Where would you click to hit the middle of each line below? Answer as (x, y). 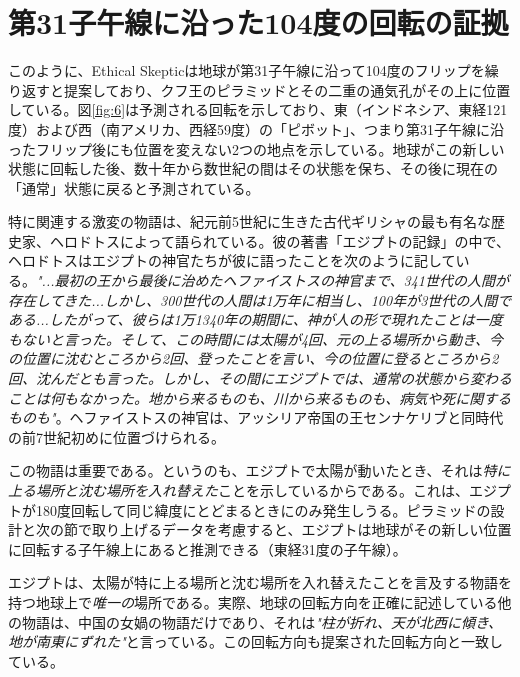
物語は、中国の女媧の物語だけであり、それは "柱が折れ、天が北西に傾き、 (262, 621)
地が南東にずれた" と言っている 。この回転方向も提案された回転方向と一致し (256, 641)
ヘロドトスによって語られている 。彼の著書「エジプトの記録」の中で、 (279, 240)
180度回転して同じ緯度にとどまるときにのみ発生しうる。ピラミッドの (263, 509)
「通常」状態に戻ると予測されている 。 (134, 187)
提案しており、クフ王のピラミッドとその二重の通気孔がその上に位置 (287, 89)
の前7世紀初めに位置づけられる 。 (116, 436)
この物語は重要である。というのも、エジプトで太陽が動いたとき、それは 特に (259, 470)
